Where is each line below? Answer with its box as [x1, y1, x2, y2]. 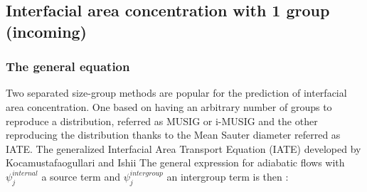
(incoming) [6, 20, 87, 42]
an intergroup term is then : [166, 169, 289, 183]
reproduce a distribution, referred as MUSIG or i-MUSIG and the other [6, 113, 318, 128]
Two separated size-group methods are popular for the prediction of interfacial [6, 85, 347, 100]
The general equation [6, 58, 130, 75]
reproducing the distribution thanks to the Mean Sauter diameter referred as [6, 127, 341, 142]
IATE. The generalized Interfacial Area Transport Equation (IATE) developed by [6, 141, 361, 156]
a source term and [41, 169, 120, 183]
